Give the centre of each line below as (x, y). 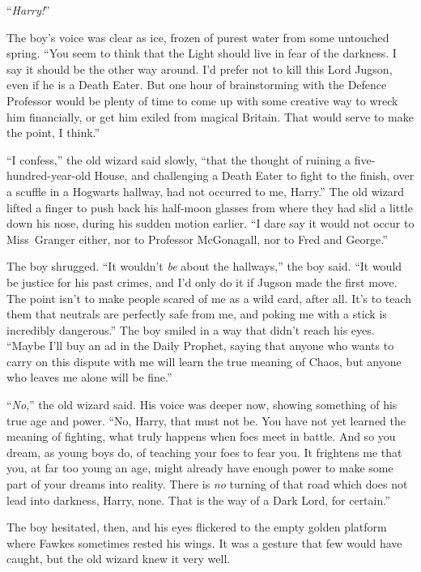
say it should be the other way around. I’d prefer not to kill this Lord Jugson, (200, 68)
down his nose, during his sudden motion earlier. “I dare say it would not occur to (210, 223)
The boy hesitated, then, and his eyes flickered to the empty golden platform (197, 527)
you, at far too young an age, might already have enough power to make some (200, 468)
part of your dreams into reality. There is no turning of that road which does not (207, 484)
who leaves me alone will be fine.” (89, 377)
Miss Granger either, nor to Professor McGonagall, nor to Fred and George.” (197, 239)
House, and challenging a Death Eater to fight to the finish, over (254, 175)
